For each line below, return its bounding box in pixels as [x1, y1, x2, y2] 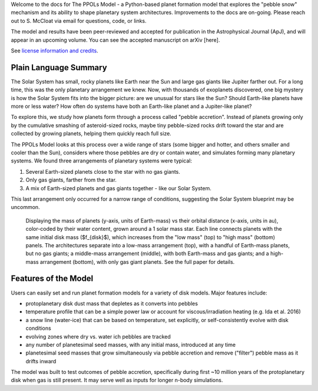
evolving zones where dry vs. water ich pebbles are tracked [25, 333, 171, 340]
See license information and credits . [11, 47, 98, 54]
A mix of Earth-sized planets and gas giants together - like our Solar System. [25, 184, 212, 191]
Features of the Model [11, 274, 94, 284]
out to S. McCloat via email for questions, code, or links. [11, 17, 147, 24]
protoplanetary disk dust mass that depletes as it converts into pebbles [25, 300, 198, 307]
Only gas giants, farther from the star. [25, 177, 117, 184]
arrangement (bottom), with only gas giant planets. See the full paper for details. [39, 258, 235, 265]
